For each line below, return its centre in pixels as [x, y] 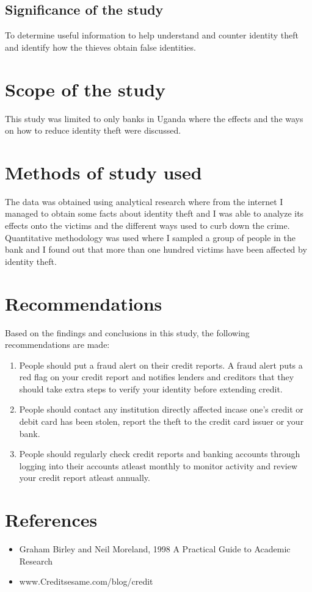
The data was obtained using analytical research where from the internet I [144, 201]
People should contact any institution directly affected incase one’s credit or [161, 409]
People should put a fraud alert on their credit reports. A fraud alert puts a [161, 365]
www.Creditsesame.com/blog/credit [86, 581]
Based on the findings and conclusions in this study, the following [127, 332]
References [51, 520]
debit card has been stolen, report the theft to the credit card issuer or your [161, 421]
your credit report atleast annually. [85, 478]
